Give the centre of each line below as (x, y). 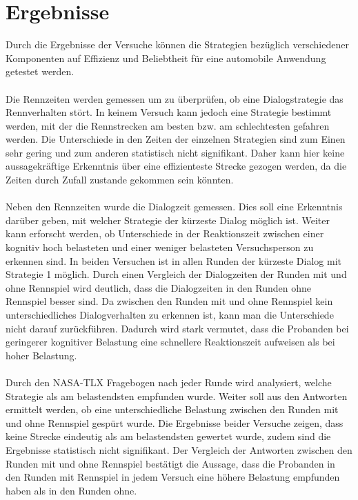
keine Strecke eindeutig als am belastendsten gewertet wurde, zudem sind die (168, 436)
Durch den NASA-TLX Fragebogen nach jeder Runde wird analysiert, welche (169, 382)
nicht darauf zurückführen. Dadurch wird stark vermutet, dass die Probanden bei (177, 328)
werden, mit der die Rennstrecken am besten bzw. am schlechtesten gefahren (168, 125)
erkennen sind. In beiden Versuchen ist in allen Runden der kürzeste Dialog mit (173, 260)
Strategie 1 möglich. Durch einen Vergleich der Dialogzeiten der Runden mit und (176, 274)
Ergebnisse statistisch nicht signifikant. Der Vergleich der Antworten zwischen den (179, 449)
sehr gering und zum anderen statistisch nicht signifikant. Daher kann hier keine (175, 152)
